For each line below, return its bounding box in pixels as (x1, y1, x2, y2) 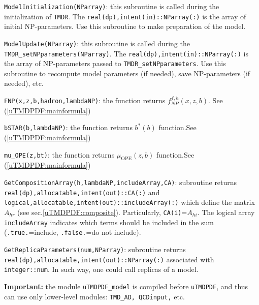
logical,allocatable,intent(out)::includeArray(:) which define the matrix (4, 197, 255, 207)
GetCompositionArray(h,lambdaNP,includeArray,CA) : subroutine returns (4, 176, 237, 187)
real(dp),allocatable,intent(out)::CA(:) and (4, 187, 160, 197)
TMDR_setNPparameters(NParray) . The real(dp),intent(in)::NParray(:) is (4, 48, 248, 58)
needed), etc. (4, 78, 44, 88)
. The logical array (197, 206, 255, 217)
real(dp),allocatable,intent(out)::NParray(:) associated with (4, 254, 214, 264)
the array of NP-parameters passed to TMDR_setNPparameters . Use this (4, 58, 226, 69)
